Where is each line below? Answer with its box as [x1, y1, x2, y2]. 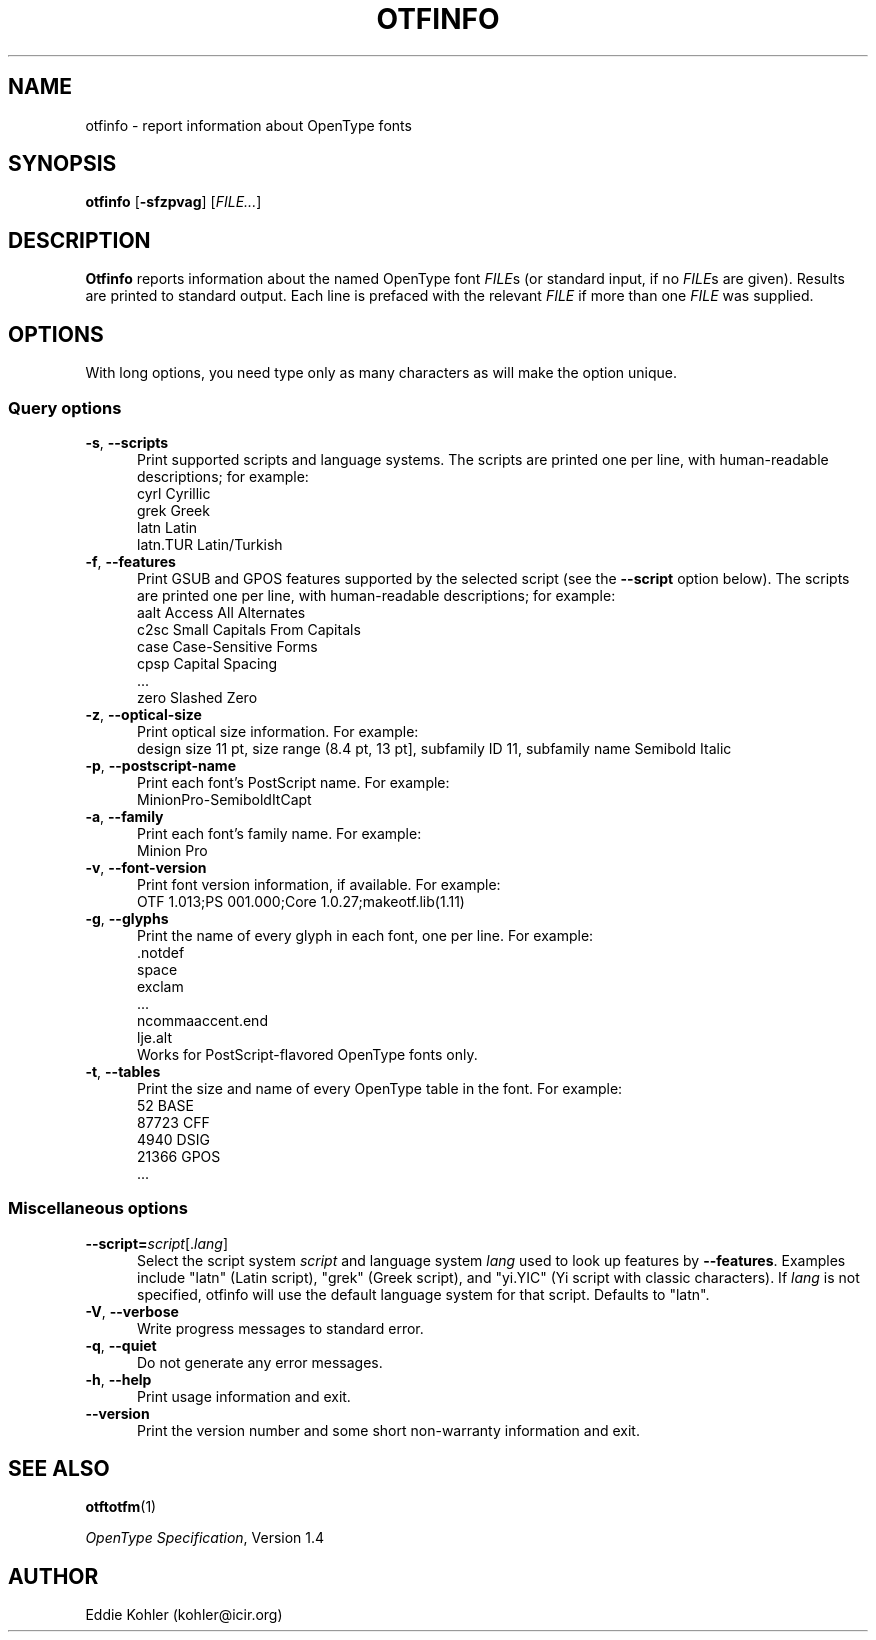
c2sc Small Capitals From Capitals [137, 620, 361, 638]
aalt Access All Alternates [137, 603, 306, 621]
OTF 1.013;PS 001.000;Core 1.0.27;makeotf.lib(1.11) [137, 892, 465, 910]
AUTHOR [8, 1563, 99, 1589]
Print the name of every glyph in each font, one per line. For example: [137, 926, 594, 944]
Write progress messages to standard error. [137, 1319, 424, 1337]
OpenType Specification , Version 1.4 [85, 1529, 325, 1547]
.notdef [137, 943, 185, 961]
